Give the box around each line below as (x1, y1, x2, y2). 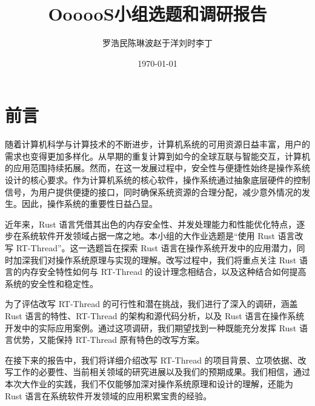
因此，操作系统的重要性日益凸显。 (21, 197, 157, 210)
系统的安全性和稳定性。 (5, 277, 98, 289)
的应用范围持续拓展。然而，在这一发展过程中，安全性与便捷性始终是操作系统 (5, 161, 310, 174)
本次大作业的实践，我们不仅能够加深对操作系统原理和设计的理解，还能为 (5, 377, 293, 390)
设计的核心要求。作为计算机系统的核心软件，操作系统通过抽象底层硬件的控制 (5, 174, 310, 186)
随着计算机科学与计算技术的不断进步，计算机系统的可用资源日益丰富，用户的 (5, 138, 310, 151)
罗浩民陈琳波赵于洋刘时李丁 (102, 36, 213, 49)
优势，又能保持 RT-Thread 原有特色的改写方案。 (13, 333, 205, 346)
